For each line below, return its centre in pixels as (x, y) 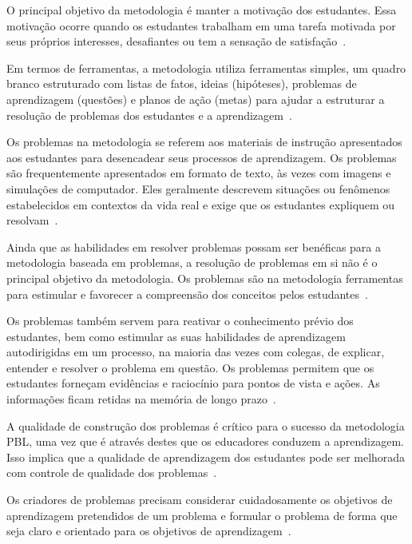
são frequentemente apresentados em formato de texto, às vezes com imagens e (199, 173)
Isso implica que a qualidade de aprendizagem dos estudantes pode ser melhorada (206, 457)
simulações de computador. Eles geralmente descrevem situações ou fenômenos (198, 188)
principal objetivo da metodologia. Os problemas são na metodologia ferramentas (205, 278)
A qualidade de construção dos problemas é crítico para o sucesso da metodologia (206, 425)
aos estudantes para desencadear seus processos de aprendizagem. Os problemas (202, 157)
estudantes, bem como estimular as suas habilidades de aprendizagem (176, 336)
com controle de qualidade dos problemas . (112, 473)
